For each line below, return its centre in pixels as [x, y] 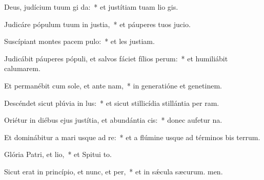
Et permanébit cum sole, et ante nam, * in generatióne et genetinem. [113, 85]
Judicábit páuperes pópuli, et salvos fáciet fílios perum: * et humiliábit [116, 58]
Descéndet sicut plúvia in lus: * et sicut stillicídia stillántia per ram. [112, 103]
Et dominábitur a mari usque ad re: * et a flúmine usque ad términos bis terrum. [132, 137]
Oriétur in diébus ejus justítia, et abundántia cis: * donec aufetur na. [113, 120]
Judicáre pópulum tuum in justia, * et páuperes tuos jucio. [97, 24]
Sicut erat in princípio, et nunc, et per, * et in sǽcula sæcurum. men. [114, 171]
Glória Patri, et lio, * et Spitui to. [58, 154]
